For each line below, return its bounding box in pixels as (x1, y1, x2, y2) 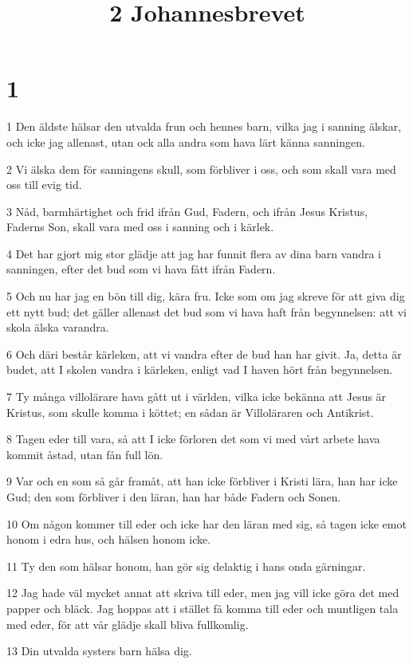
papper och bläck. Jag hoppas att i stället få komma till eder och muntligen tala (6, 599, 399, 616)
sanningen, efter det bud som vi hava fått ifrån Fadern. (6, 261, 276, 277)
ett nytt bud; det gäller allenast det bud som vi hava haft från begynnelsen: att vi (6, 303, 407, 320)
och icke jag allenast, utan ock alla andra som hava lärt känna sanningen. (6, 133, 365, 150)
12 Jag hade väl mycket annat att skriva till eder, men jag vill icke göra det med (6, 584, 399, 601)
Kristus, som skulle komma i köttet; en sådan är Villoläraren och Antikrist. (6, 403, 374, 420)
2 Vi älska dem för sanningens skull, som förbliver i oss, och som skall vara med (6, 160, 396, 177)
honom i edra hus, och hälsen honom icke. (6, 531, 211, 548)
